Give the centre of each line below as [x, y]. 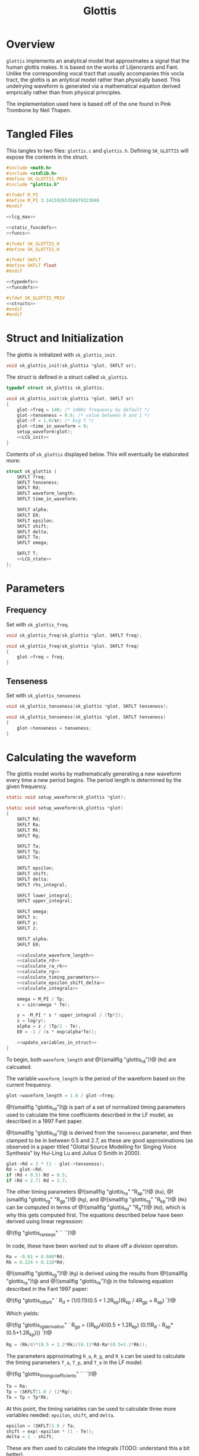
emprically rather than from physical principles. [64, 92]
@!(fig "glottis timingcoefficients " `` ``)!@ [51, 1375]
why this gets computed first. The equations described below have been [95, 1215]
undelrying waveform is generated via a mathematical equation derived [93, 86]
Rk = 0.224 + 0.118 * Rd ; [36, 1262]
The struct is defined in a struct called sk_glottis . [67, 377]
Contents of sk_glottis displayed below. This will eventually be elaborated [97, 454]
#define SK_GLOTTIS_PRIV [37, 179]
